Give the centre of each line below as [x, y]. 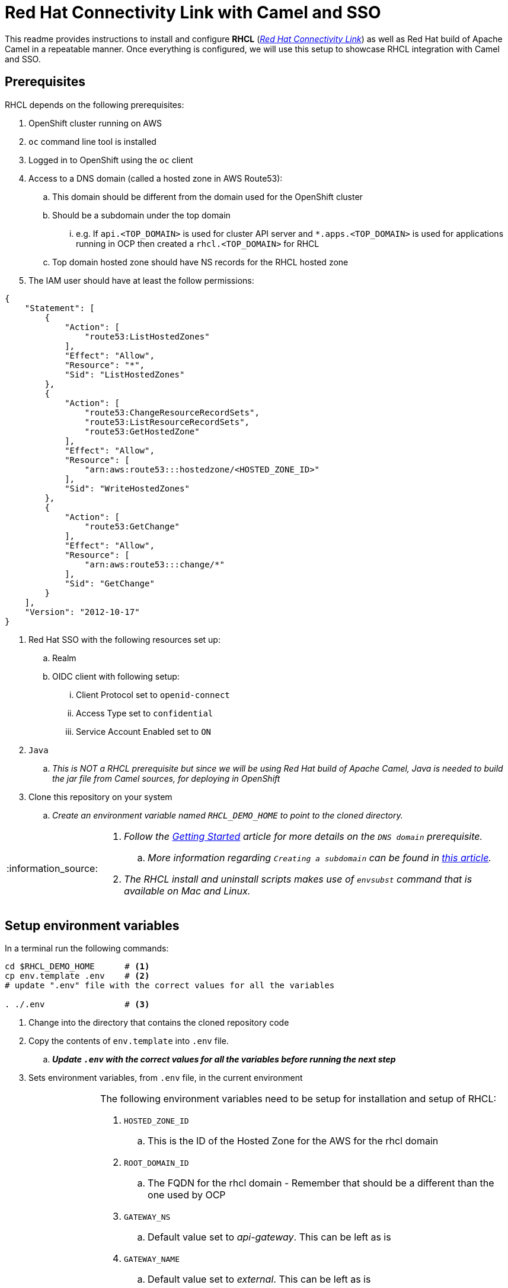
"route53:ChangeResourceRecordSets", [172, 412]
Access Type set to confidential [145, 713]
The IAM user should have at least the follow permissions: [141, 280]
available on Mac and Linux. [187, 891]
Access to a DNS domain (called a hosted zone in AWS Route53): [156, 178]
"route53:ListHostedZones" [147, 336]
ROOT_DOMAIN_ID [156, 1163]
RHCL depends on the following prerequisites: [95, 104]
